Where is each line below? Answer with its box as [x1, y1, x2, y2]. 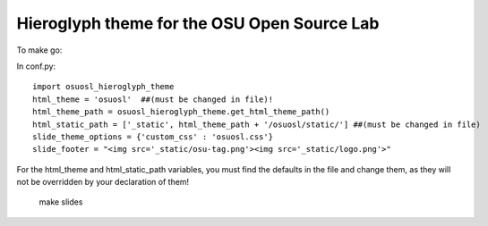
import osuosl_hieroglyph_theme [32, 81, 175, 92]
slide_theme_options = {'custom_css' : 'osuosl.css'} [32, 131, 273, 142]
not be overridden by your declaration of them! [16, 177, 190, 188]
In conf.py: [16, 61, 56, 71]
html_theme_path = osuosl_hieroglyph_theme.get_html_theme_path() [32, 107, 330, 117]
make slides [39, 197, 83, 207]
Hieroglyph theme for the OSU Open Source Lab [16, 13, 380, 33]
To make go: [16, 45, 63, 55]
